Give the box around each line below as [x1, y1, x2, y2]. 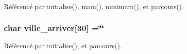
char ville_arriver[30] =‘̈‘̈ [4, 22, 104, 33]
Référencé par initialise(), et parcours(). [4, 40, 122, 50]
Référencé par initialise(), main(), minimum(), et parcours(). [4, 1, 184, 11]
